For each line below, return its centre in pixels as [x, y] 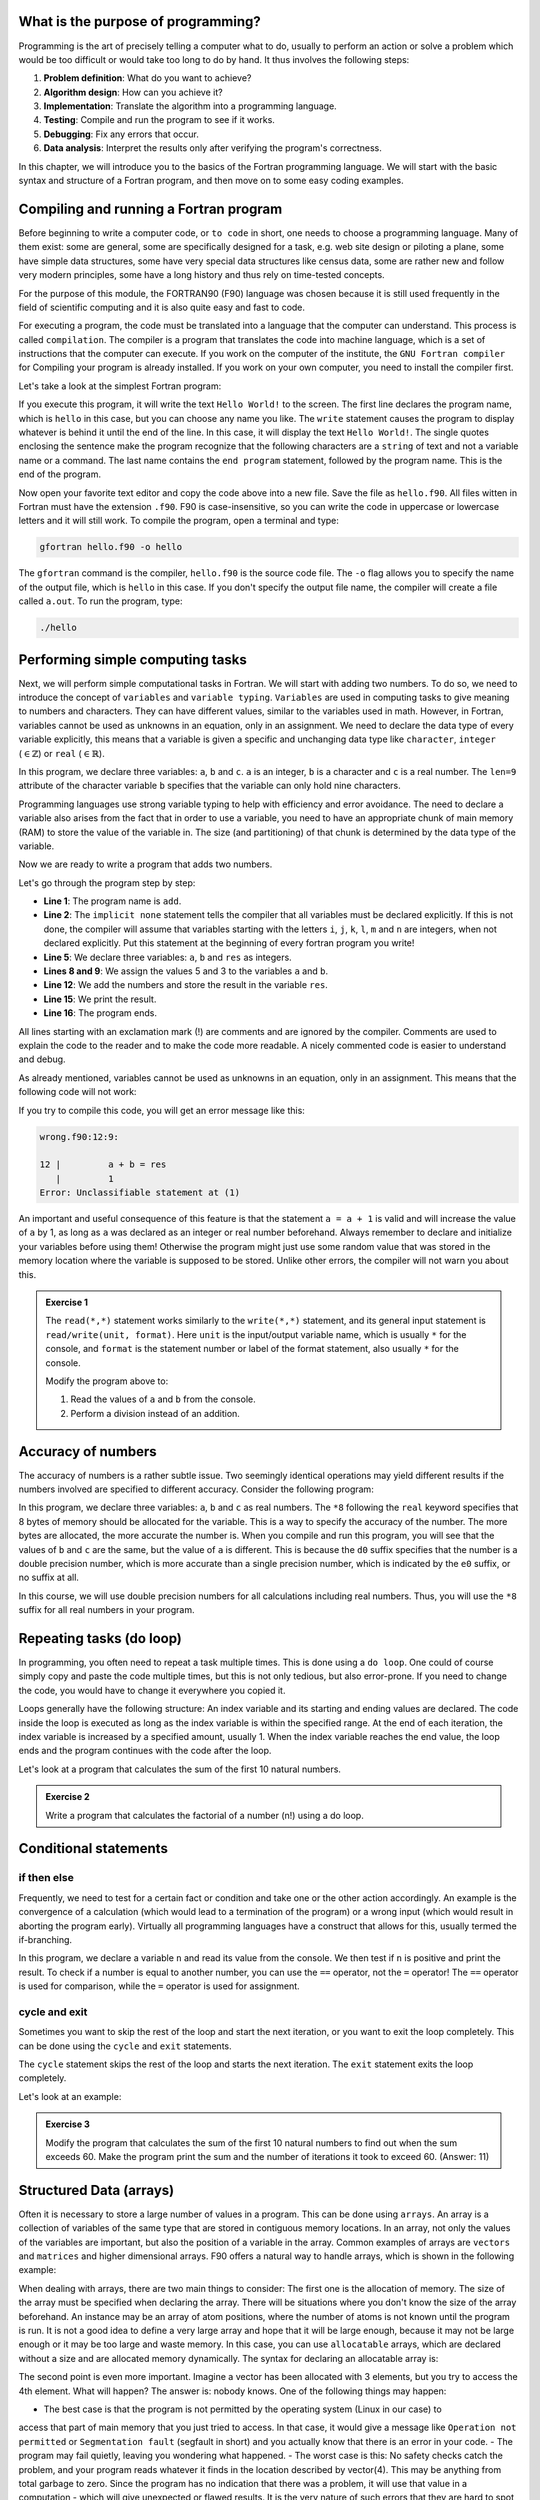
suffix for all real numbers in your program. [106, 1610]
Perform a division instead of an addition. [155, 1413]
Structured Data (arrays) [96, 2190]
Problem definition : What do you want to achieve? [147, 78]
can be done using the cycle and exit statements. [125, 2046]
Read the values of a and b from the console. [163, 1399]
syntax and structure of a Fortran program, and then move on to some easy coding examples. [211, 181]
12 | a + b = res [103, 1164]
